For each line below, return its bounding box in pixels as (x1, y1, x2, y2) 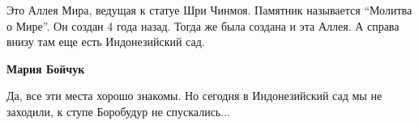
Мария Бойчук (6, 60, 85, 77)
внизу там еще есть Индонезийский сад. (6, 33, 205, 50)
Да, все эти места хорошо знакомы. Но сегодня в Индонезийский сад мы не (6, 87, 383, 104)
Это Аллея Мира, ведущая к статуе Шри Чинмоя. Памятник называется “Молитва (6, 2, 413, 18)
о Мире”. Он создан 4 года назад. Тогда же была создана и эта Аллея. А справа (6, 17, 400, 34)
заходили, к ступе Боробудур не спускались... (6, 102, 230, 119)
